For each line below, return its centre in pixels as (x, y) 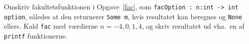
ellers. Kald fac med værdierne (51, 26)
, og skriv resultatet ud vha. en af (193, 26)
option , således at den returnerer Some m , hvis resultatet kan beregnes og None (123, 16)
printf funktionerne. (36, 35)
